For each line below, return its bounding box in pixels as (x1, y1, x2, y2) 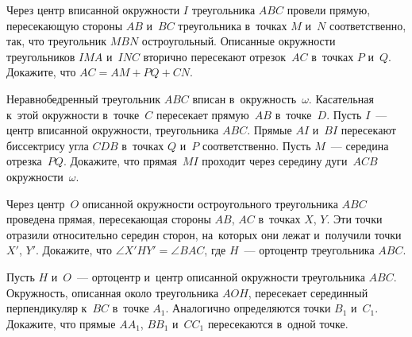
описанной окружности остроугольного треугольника (82, 195, 338, 211)
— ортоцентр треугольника (244, 242, 375, 258)
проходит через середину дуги (202, 153, 348, 169)
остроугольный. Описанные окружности (141, 33, 336, 49)
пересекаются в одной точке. (207, 315, 348, 331)
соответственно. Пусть (202, 137, 311, 153)
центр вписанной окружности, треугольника (6, 122, 219, 138)
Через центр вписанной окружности (6, 2, 180, 17)
